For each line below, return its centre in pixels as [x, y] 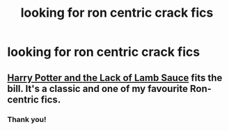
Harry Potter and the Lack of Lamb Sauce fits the [115, 78]
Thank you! [27, 119]
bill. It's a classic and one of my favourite [97, 88]
